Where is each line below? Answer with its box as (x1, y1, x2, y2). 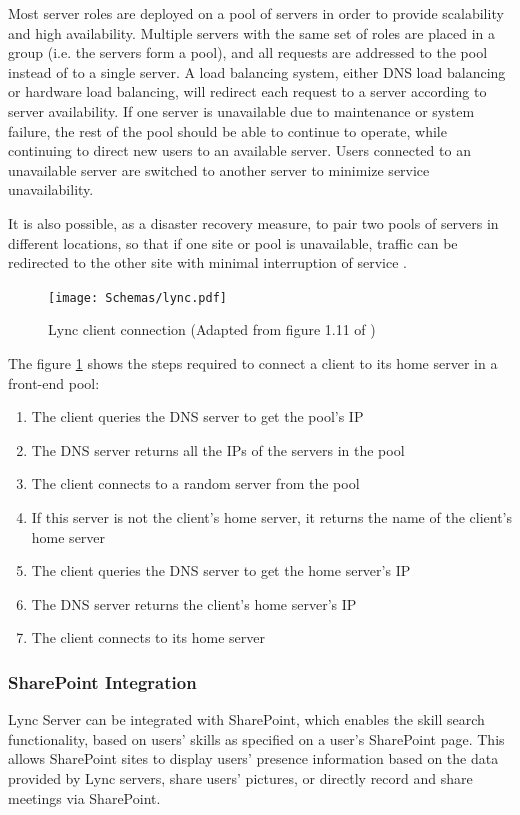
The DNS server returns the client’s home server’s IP (31, 593, 357, 614)
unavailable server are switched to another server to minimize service (8, 159, 430, 180)
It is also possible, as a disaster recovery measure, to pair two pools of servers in (8, 212, 499, 233)
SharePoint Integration (8, 669, 197, 694)
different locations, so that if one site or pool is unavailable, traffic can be (8, 232, 458, 253)
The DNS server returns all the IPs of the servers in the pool (31, 439, 405, 460)
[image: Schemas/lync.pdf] (48, 290, 227, 305)
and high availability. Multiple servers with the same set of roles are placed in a (8, 22, 496, 43)
